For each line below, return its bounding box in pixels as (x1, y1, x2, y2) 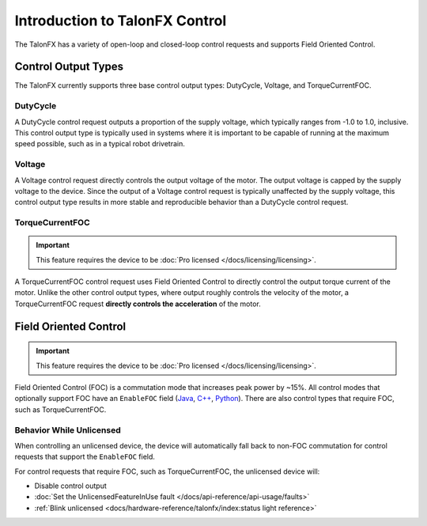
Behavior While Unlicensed (14, 424, 122, 435)
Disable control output (34, 481, 107, 490)
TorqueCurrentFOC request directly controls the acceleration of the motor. (14, 299, 261, 308)
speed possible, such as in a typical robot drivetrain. (14, 139, 185, 149)
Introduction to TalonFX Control (14, 12, 227, 29)
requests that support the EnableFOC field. (14, 452, 156, 462)
